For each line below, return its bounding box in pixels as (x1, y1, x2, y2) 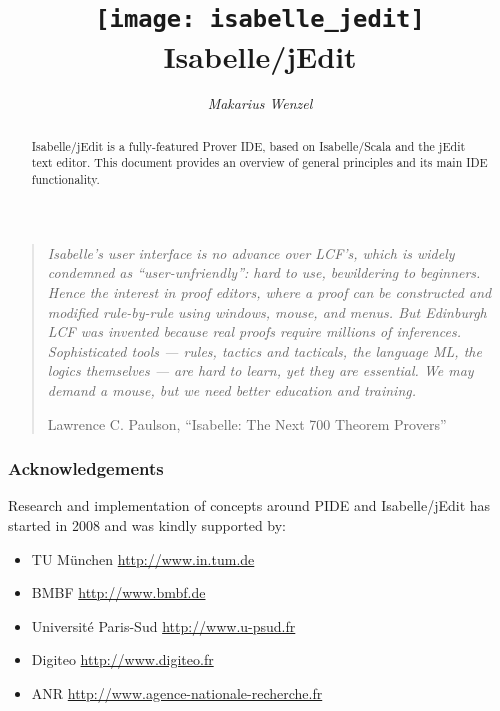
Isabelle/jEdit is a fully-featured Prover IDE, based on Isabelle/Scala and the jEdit (31, 137, 466, 154)
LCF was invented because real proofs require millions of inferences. (47, 321, 462, 342)
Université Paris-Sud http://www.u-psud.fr (31, 615, 296, 636)
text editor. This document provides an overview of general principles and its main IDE (31, 154, 488, 171)
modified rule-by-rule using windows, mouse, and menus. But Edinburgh (47, 301, 487, 322)
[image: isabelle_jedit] (95, 5, 425, 34)
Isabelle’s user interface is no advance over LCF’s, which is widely (47, 242, 455, 263)
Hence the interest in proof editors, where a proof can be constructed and (47, 281, 492, 302)
